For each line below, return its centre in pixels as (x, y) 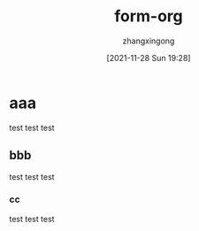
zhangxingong (149, 41)
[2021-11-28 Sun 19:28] (149, 58)
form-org (149, 16)
